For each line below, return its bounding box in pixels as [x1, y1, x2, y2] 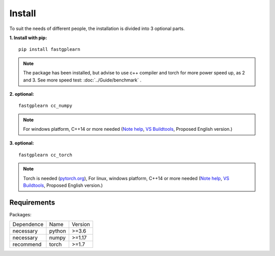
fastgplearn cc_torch [18, 152, 72, 158]
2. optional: [9, 91, 34, 97]
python [49, 227, 66, 235]
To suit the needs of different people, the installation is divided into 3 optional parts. [9, 25, 185, 32]
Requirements [9, 198, 56, 207]
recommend [12, 241, 42, 248]
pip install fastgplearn [18, 46, 80, 52]
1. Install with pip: [9, 35, 47, 41]
